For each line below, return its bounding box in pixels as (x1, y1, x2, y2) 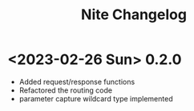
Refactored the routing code (18, 85, 113, 95)
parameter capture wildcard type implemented (18, 93, 173, 103)
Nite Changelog (80, 6, 188, 24)
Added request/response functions (18, 77, 135, 86)
